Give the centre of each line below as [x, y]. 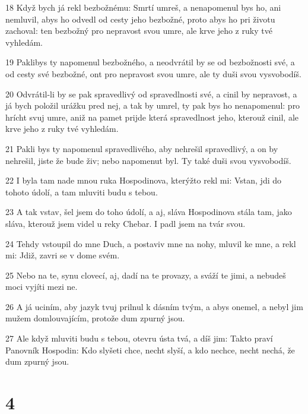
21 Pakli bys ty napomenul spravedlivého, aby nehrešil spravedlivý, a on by [142, 148]
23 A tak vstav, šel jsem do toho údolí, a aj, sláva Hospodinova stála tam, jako [149, 212]
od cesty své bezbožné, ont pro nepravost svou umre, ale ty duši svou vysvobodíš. [153, 73]
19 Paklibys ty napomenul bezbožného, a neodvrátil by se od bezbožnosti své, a [150, 62]
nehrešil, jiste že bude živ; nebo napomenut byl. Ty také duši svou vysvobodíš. [148, 160]
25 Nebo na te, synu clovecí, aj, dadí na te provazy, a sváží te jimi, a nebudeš [146, 275]
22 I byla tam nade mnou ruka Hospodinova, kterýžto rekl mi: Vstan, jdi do [144, 180]
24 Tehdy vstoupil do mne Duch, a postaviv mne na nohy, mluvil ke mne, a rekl [151, 243]
